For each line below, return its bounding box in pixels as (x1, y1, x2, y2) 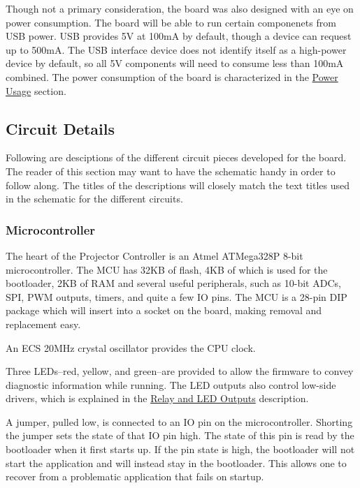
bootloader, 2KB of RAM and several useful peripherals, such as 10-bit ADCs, (6, 276, 341, 290)
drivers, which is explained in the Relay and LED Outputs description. (6, 391, 309, 406)
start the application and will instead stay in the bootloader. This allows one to (6, 455, 347, 470)
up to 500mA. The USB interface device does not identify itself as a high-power (6, 42, 347, 57)
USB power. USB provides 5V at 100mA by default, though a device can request (6, 29, 352, 43)
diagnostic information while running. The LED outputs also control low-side (6, 377, 336, 392)
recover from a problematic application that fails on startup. (6, 469, 264, 484)
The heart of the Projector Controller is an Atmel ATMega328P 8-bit (6, 248, 303, 263)
